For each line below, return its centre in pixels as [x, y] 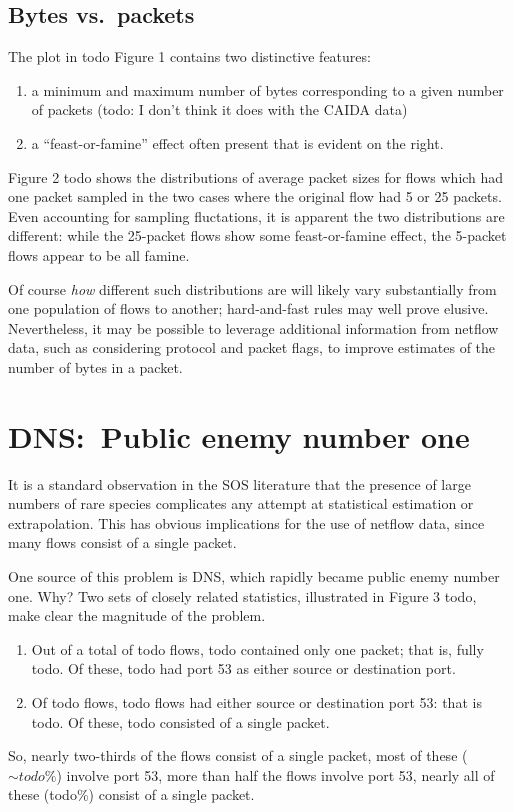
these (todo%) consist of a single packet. [131, 794]
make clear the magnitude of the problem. [137, 615]
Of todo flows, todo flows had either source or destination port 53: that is [256, 701]
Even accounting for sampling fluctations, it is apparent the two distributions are [256, 215]
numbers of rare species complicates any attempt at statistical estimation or [241, 503]
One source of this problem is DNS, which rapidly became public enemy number [254, 576]
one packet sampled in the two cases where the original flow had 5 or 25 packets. [255, 196]
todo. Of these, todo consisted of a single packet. [180, 721]
